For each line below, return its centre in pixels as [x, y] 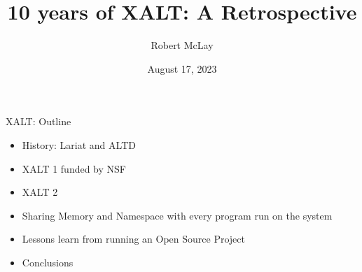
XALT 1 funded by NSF [74, 168]
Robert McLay [182, 45]
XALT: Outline [39, 121]
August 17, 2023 [182, 68]
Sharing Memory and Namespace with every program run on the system [177, 215]
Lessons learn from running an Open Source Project [133, 239]
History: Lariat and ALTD [79, 144]
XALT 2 [40, 192]
